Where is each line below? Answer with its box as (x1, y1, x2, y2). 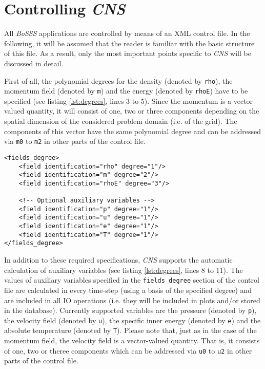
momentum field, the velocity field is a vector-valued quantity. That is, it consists (4, 335, 260, 346)
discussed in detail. (4, 58, 64, 68)
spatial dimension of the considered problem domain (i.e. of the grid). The (4, 116, 237, 126)
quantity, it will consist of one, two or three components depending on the (26, 105, 259, 116)
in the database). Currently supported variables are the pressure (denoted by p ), (4, 305, 257, 316)
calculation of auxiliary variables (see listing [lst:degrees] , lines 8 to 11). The (4, 264, 243, 275)
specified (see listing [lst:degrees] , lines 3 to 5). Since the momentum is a (4, 95, 232, 106)
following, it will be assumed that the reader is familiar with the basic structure (4, 38, 255, 48)
